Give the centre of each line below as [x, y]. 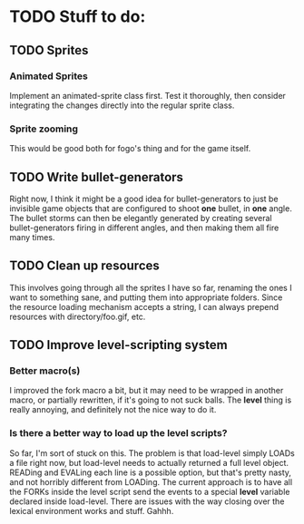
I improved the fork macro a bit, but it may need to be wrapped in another [147, 391]
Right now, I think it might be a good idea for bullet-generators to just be [144, 199]
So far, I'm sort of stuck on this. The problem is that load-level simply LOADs [152, 453]
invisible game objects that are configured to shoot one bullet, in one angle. [151, 208]
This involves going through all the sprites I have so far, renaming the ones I [151, 287]
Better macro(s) [45, 371]
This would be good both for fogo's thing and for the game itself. [130, 149]
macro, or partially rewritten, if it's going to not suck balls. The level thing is [151, 400]
